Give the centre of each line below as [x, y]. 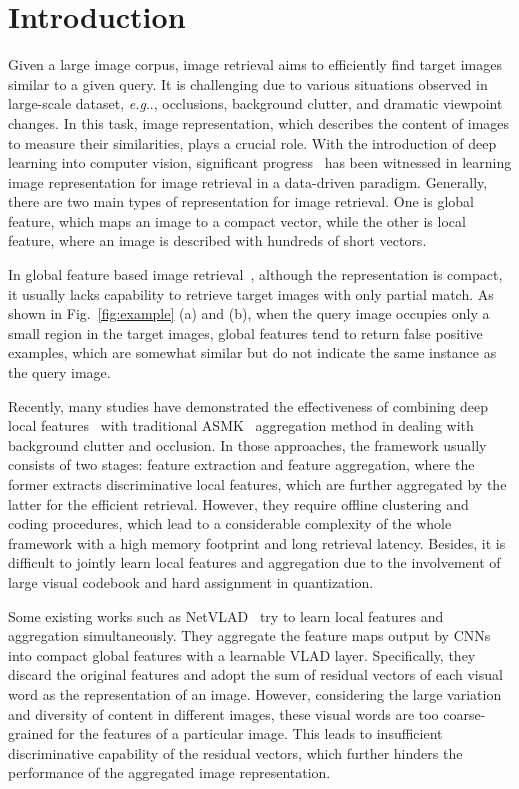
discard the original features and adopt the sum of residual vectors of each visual [255, 674]
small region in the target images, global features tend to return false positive [245, 332]
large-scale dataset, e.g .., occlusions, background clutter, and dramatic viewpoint [255, 103]
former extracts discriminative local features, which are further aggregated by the [257, 484]
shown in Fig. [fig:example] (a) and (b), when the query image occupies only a [249, 313]
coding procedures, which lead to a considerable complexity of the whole [230, 523]
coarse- [464, 713]
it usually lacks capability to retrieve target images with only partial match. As [251, 293]
